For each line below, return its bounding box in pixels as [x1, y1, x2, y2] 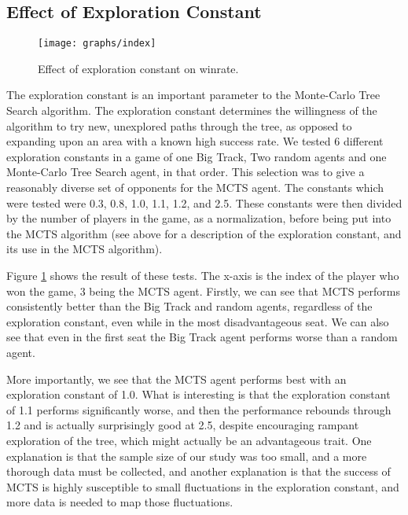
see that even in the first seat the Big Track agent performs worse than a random [6, 329, 398, 345]
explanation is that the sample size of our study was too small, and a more [6, 447, 367, 464]
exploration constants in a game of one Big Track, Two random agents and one [6, 148, 387, 164]
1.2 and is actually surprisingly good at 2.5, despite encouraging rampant [6, 417, 359, 433]
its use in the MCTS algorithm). [6, 241, 163, 257]
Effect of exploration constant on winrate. [38, 60, 239, 76]
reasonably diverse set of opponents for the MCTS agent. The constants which [6, 179, 384, 196]
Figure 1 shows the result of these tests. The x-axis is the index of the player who [6, 267, 399, 283]
